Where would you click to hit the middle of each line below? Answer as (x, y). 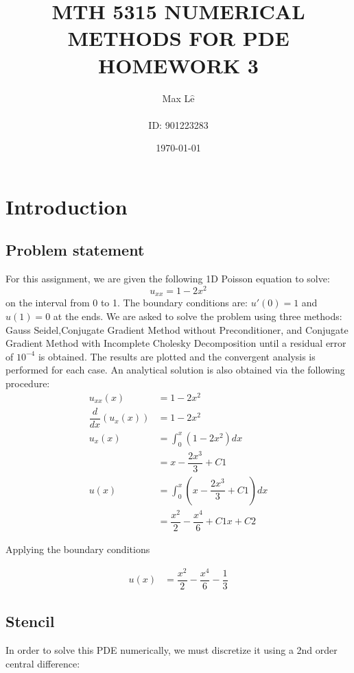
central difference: (43, 663)
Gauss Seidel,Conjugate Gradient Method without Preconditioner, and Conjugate (177, 329)
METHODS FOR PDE (178, 38)
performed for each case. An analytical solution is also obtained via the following (175, 370)
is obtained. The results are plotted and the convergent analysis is (177, 356)
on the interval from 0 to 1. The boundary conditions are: (127, 303)
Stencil (30, 621)
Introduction (67, 206)
